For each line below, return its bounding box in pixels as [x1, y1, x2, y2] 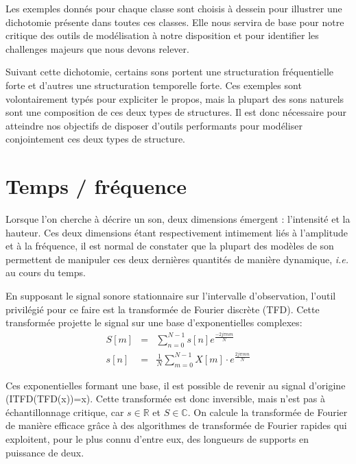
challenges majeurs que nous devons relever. [5, 41, 189, 56]
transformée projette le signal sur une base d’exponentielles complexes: [5, 315, 302, 330]
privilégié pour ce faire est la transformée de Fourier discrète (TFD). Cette [5, 302, 320, 316]
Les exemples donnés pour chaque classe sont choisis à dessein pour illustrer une [5, 1, 342, 15]
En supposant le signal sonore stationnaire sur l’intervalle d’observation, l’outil [5, 289, 336, 303]
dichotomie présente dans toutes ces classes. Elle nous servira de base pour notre [5, 14, 344, 29]
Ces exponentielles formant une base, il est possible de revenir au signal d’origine [5, 378, 346, 392]
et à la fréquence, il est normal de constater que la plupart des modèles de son [5, 239, 334, 253]
